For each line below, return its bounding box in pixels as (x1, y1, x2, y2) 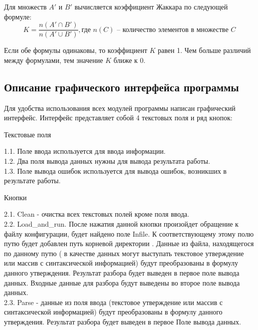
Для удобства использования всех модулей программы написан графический (4, 102, 236, 113)
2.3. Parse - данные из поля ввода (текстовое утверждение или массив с (4, 297, 223, 307)
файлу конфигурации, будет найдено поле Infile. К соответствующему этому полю (4, 228, 254, 239)
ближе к (113, 54, 138, 65)
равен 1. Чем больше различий (157, 45, 251, 55)
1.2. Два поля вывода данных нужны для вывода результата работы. (4, 156, 210, 166)
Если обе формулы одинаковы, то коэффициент (4, 45, 147, 55)
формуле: (4, 11, 32, 21)
